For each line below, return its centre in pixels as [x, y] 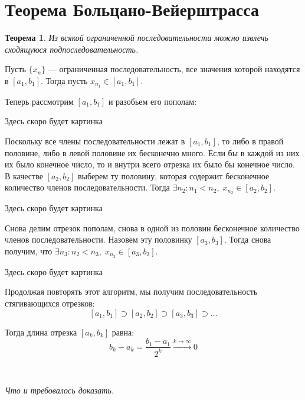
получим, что [29, 251]
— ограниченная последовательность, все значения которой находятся [174, 69]
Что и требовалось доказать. [60, 390]
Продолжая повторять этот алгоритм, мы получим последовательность [131, 291]
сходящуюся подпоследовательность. [72, 49]
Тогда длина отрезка [41, 332]
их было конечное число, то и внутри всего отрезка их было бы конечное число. [150, 164]
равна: [123, 332]
